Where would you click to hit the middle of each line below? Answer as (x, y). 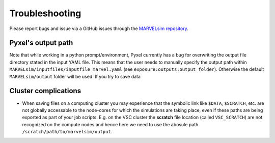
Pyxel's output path (41, 43)
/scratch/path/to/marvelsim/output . (67, 132)
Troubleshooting (45, 13)
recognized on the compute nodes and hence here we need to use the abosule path (110, 124)
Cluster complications (45, 91)
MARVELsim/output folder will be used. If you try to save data (75, 76)
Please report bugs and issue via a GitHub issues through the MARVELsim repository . (99, 28)
